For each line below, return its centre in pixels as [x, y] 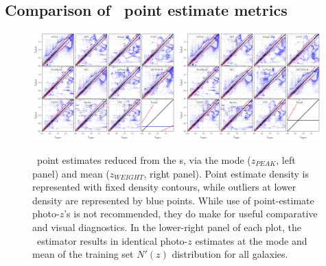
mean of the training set [83, 254]
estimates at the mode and [251, 240]
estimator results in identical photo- [112, 240]
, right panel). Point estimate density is [226, 173]
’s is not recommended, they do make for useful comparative [191, 214]
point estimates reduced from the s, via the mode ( [144, 160]
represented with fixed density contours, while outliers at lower [164, 187]
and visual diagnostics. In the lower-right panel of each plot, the [167, 227]
